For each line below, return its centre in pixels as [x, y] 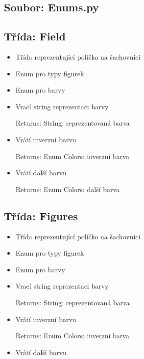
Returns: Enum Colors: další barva [68, 189]
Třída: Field [35, 36]
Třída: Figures [41, 215]
